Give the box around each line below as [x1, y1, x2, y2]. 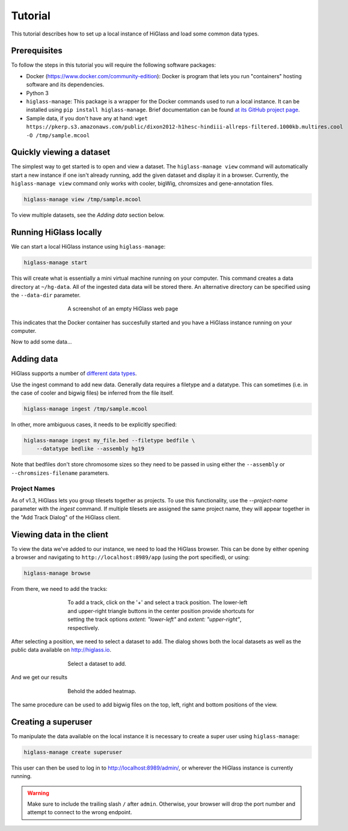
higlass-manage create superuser [23, 749, 123, 755]
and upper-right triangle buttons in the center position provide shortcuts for [67, 607, 255, 614]
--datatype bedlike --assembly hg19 [36, 445, 144, 453]
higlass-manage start [23, 259, 88, 266]
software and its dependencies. [26, 81, 105, 88]
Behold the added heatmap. [67, 687, 136, 694]
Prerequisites [11, 46, 63, 56]
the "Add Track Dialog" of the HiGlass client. [11, 513, 121, 521]
